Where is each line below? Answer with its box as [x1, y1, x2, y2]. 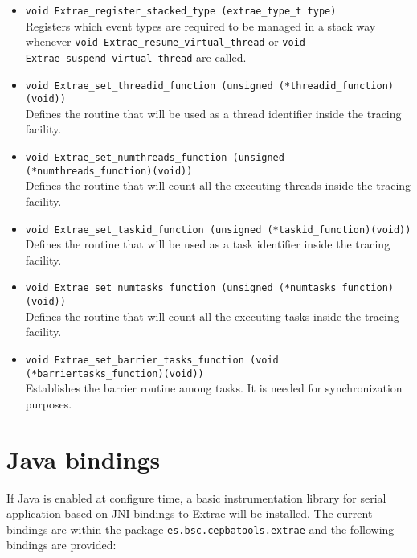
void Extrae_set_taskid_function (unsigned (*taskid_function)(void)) [25, 224, 411, 236]
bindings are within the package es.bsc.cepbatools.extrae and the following [6, 520, 395, 537]
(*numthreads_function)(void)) [25, 165, 193, 177]
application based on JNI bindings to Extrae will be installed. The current [6, 505, 373, 522]
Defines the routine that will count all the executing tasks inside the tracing [25, 307, 399, 324]
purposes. [25, 395, 72, 412]
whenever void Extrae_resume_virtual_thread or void [25, 33, 305, 50]
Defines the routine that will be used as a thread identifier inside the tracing [25, 105, 402, 121]
